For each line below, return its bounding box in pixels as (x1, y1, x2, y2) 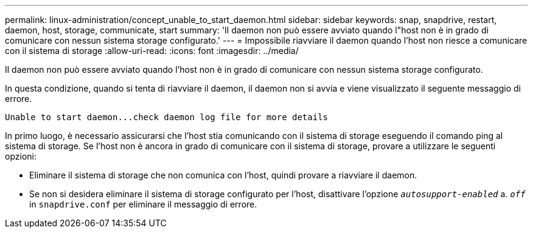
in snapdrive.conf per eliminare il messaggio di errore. (29, 199, 257, 209)
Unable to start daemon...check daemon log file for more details (5, 112, 329, 122)
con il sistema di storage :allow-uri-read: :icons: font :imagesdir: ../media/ (5, 46, 299, 56)
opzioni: (5, 151, 37, 161)
